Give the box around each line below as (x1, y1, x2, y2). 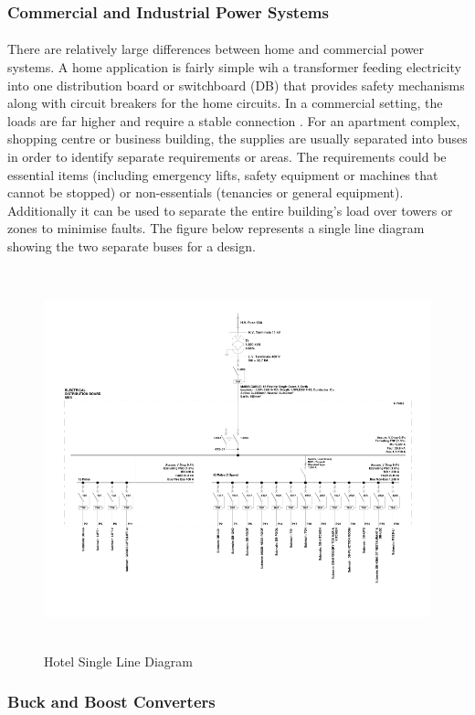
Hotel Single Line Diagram (44, 651, 193, 670)
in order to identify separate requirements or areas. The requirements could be (7, 147, 447, 165)
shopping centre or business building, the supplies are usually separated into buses (7, 129, 468, 148)
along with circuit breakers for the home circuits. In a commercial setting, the (7, 93, 443, 112)
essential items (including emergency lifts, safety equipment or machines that (7, 165, 438, 184)
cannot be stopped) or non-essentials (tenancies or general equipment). (7, 183, 404, 202)
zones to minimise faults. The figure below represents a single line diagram (7, 219, 425, 238)
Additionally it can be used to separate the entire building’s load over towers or (7, 200, 453, 219)
